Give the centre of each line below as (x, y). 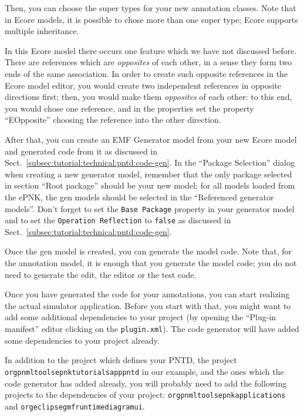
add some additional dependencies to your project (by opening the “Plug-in (141, 317)
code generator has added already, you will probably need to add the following (146, 383)
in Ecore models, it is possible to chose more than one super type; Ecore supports (151, 19)
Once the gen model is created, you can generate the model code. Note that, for (148, 251)
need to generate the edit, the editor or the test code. (101, 274)
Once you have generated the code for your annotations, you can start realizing (147, 294)
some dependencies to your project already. (82, 340)
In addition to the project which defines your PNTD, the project (121, 360)
